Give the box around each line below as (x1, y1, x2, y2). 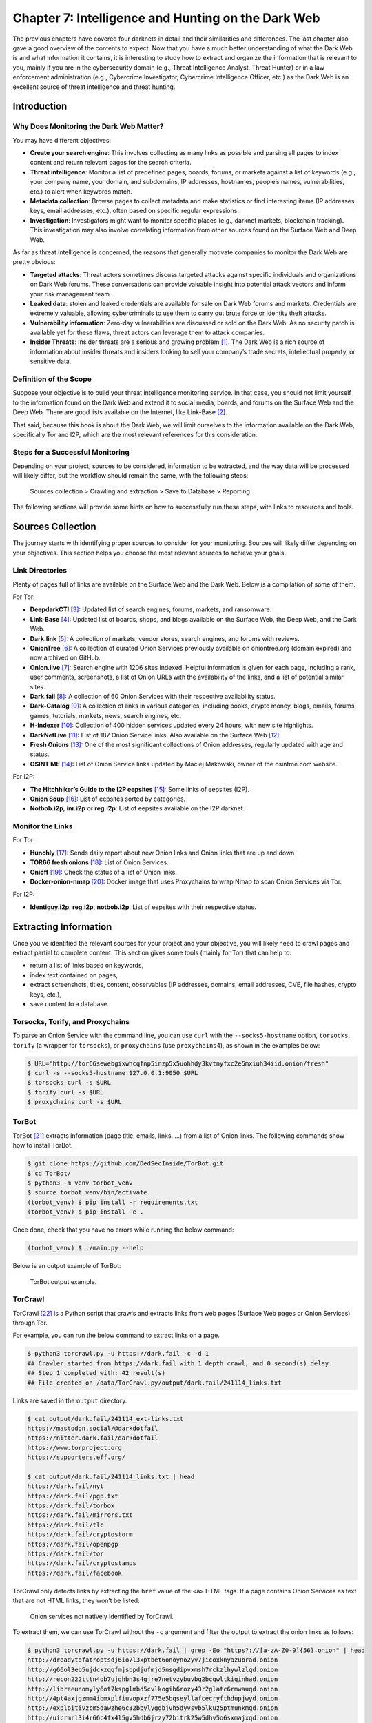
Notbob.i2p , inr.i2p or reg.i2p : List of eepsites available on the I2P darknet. (30, 804, 245, 813)
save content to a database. (30, 1000, 110, 1008)
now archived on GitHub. (30, 653, 101, 662)
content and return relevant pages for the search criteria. (30, 159, 192, 167)
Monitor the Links (12, 822, 73, 831)
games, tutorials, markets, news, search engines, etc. (30, 711, 182, 720)
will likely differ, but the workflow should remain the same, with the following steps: (12, 471, 249, 480)
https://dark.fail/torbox (27, 1502, 115, 1509)
